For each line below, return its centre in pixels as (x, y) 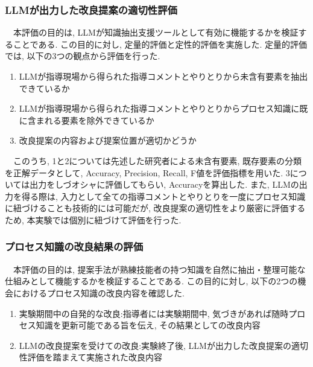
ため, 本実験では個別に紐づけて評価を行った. (93, 219)
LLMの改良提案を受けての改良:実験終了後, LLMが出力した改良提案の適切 (163, 345)
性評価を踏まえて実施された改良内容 (91, 357)
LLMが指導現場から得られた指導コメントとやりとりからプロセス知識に (159, 108)
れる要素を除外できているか (99, 120)
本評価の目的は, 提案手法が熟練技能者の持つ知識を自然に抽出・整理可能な (159, 269)
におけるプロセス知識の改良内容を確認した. (99, 292)
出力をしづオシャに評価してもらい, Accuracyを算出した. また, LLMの (164, 184)
